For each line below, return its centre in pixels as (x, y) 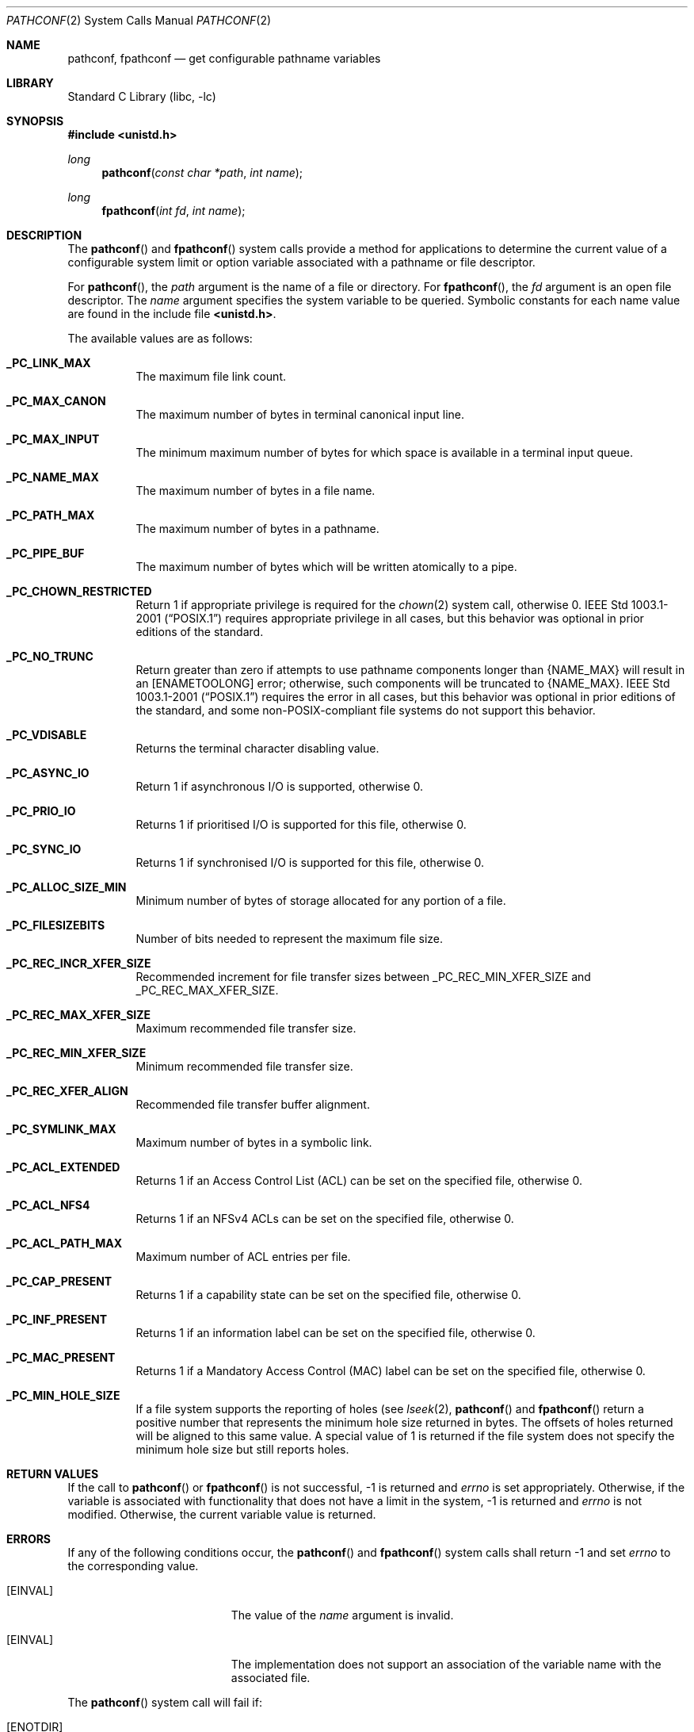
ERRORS (29, 1539)
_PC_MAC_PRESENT (61, 1357)
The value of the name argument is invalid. (342, 1615)
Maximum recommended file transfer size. (246, 1028)
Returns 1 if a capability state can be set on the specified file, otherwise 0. (328, 1295)
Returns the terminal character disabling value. (257, 748)
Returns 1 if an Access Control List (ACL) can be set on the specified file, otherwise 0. (359, 1180)
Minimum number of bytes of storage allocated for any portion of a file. (321, 900)
